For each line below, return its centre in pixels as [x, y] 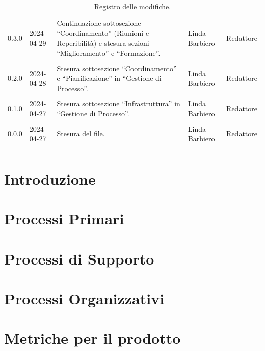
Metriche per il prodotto [92, 338]
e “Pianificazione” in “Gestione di [109, 78]
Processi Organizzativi [84, 298]
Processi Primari [64, 218]
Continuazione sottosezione [99, 23]
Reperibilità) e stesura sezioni [103, 43]
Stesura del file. [81, 134]
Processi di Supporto [79, 258]
